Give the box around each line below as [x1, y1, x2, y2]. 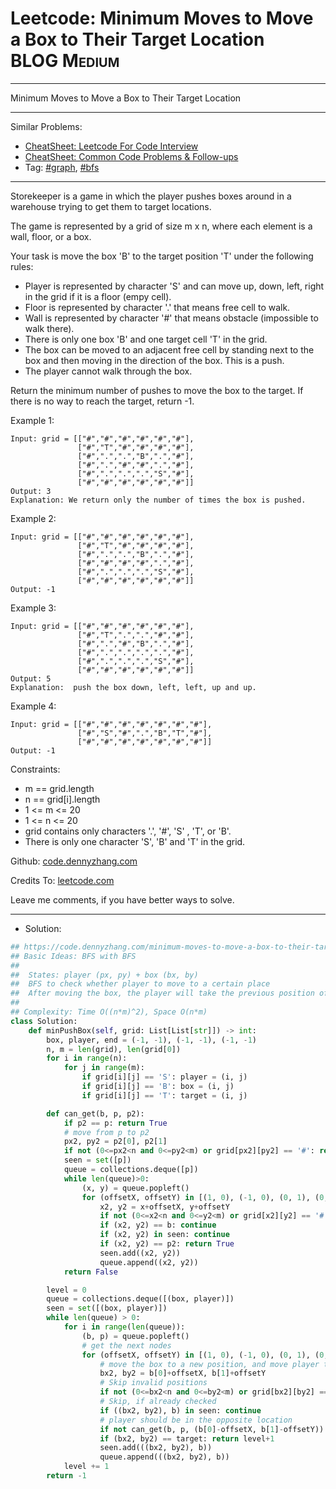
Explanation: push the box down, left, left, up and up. [10, 682, 257, 692]
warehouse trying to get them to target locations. [10, 200, 212, 212]
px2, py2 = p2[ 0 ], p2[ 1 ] [63, 1137, 168, 1147]
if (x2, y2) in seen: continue [99, 1230, 230, 1240]
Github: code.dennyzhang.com [10, 855, 138, 867]
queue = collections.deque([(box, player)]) [46, 1294, 235, 1304]
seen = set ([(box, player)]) [46, 1303, 168, 1314]
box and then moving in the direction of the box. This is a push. [24, 354, 285, 366]
